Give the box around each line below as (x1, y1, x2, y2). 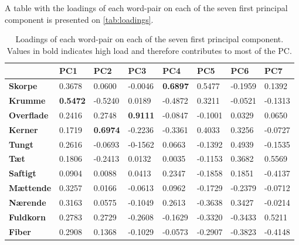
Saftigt (9, 167, 36, 179)
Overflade (9, 108, 49, 121)
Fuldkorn (9, 210, 46, 223)
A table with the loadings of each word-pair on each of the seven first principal (5, 2, 288, 13)
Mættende (9, 182, 52, 194)
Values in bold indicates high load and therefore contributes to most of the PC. (6, 44, 292, 56)
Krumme (9, 94, 46, 107)
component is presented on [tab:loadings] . (5, 13, 154, 25)
